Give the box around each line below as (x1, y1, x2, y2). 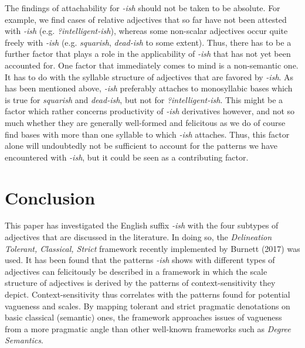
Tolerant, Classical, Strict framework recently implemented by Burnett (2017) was (5, 242, 300, 254)
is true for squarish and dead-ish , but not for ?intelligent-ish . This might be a (5, 93, 283, 105)
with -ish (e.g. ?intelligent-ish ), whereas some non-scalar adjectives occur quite (5, 25, 288, 37)
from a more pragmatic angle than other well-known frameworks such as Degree (5, 322, 291, 335)
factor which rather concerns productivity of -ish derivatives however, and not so (5, 105, 295, 117)
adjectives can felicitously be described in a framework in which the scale (5, 265, 267, 277)
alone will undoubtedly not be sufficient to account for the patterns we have (5, 139, 277, 152)
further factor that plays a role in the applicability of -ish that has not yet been (5, 47, 291, 60)
